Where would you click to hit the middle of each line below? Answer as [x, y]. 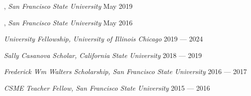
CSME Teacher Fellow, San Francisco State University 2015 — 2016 [107, 87]
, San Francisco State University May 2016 [68, 22]
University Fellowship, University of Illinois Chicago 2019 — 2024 [103, 39]
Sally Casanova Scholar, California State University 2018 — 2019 [103, 55]
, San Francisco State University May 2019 [68, 6]
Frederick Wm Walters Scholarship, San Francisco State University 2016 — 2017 [125, 71]
